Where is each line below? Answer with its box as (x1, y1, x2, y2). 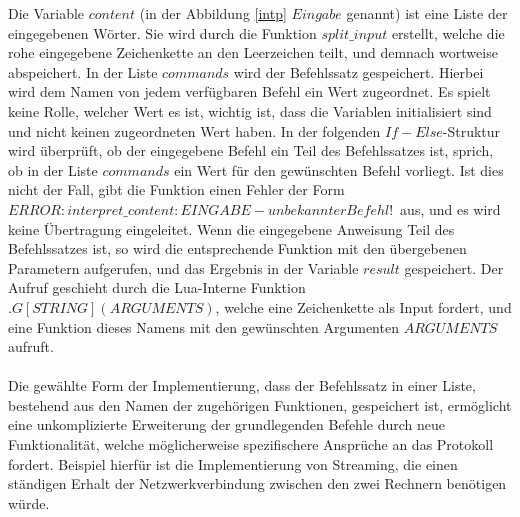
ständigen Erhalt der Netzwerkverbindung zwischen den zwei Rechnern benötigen (8, 473, 507, 494)
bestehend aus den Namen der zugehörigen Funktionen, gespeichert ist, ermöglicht (8, 394, 512, 415)
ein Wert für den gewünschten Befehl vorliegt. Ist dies (174, 159, 504, 180)
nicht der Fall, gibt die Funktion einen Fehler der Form (8, 179, 345, 200)
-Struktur (442, 120, 501, 141)
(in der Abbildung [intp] (139, 3, 287, 23)
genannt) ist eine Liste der (346, 3, 508, 23)
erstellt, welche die (391, 22, 505, 43)
